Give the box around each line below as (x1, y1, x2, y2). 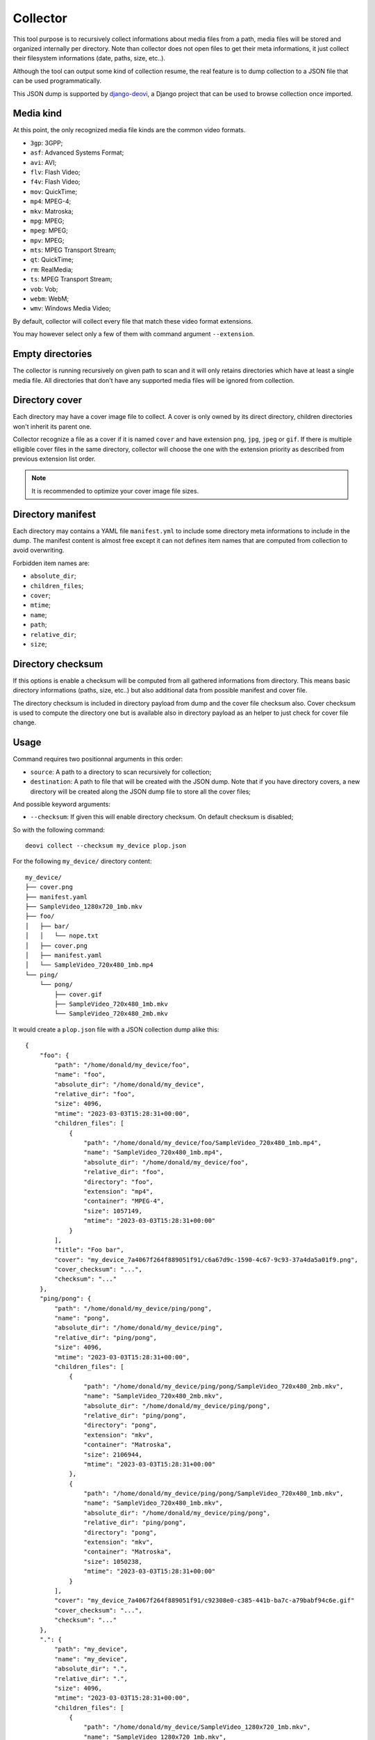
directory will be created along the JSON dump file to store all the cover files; (30, 787, 251, 796)
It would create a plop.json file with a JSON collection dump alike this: (12, 1025, 219, 1034)
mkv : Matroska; (30, 207, 74, 215)
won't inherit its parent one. (12, 422, 92, 431)
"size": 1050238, (83, 1558, 142, 1565)
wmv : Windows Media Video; (30, 304, 111, 313)
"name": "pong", (54, 1314, 110, 1322)
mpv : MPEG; (30, 236, 65, 244)
